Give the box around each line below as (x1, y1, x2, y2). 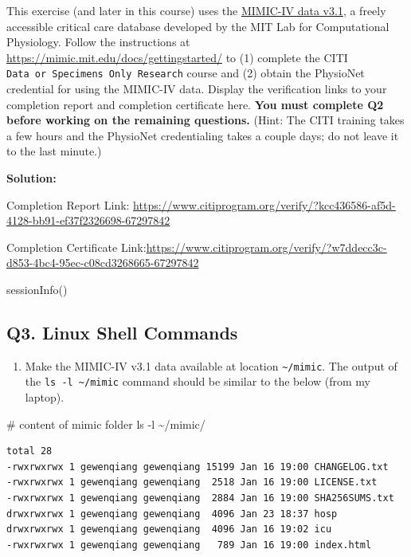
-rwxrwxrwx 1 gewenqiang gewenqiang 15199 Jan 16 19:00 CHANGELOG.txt (6, 461, 389, 473)
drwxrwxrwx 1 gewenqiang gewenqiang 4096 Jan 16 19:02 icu (6, 524, 332, 535)
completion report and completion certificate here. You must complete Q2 (6, 96, 384, 112)
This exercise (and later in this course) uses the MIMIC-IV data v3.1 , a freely (6, 2, 386, 18)
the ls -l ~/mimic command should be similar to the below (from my (25, 373, 370, 390)
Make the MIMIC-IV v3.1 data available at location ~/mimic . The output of (25, 357, 397, 374)
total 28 (6, 445, 53, 457)
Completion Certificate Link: (6, 238, 147, 255)
